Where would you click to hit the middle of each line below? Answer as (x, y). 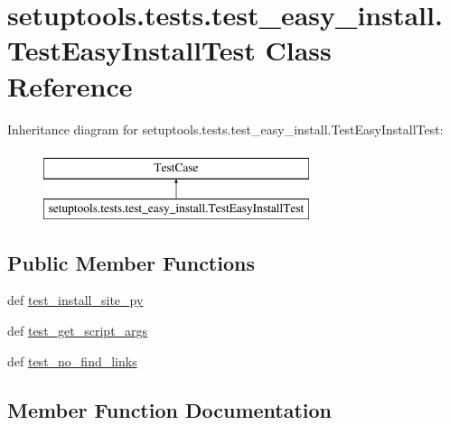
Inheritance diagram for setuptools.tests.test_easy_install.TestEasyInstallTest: (225, 129)
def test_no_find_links (72, 360)
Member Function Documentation (170, 409)
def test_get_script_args (78, 331)
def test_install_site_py (75, 300)
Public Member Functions (131, 262)
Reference (70, 85)
